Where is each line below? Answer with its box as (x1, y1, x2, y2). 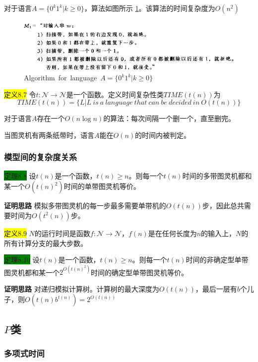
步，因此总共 (202, 200, 244, 211)
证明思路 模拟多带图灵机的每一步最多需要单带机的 (4, 200, 166, 211)
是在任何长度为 (148, 228, 197, 238)
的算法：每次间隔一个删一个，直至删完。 (103, 113, 236, 123)
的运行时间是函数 (34, 228, 90, 238)
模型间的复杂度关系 (4, 151, 77, 163)
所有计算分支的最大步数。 (4, 238, 87, 248)
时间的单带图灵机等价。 (64, 181, 140, 191)
